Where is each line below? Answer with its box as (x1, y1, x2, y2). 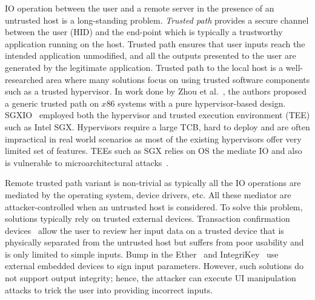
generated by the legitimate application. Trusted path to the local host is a (5, 61, 283, 73)
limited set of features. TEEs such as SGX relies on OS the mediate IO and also (5, 144, 302, 157)
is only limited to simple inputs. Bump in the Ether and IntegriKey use (5, 247, 279, 260)
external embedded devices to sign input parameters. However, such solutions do (5, 259, 303, 272)
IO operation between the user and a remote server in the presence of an (5, 2, 274, 14)
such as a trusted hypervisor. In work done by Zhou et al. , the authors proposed (5, 85, 307, 98)
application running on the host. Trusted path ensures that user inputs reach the (5, 37, 305, 50)
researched (5, 73, 44, 85)
